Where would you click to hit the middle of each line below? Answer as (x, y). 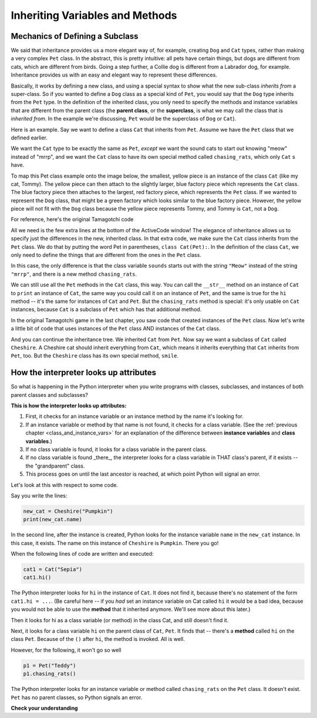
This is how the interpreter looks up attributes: (69, 406)
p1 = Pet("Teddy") (50, 665)
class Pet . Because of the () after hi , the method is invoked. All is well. (98, 639)
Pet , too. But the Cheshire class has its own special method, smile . (95, 356)
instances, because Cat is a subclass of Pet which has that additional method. (106, 309)
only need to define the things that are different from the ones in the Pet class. (106, 255)
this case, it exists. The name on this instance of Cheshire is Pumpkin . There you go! (115, 543)
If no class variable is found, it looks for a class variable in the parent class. (116, 449)
